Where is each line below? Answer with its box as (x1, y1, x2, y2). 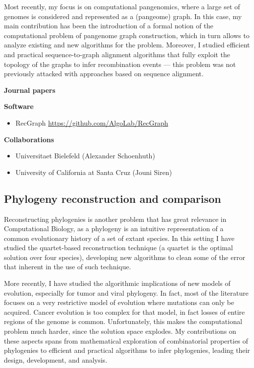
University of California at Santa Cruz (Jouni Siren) (15, 167, 172, 177)
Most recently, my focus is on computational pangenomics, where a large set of (4, 1, 240, 11)
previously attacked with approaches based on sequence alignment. (4, 68, 204, 79)
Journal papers (4, 85, 56, 95)
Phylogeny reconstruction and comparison (4, 191, 221, 206)
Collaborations (4, 134, 54, 144)
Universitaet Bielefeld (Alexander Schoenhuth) (15, 151, 155, 161)
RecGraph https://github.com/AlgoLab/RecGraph (15, 117, 168, 128)
